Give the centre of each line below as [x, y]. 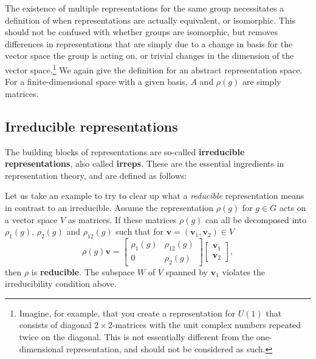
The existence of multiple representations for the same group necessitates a [145, 8]
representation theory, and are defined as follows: [96, 175]
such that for [139, 231]
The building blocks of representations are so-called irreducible [125, 151]
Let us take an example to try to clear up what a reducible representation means [155, 196]
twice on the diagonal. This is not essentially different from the [136, 337]
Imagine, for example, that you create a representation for [127, 313]
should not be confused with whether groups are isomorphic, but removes [141, 32]
